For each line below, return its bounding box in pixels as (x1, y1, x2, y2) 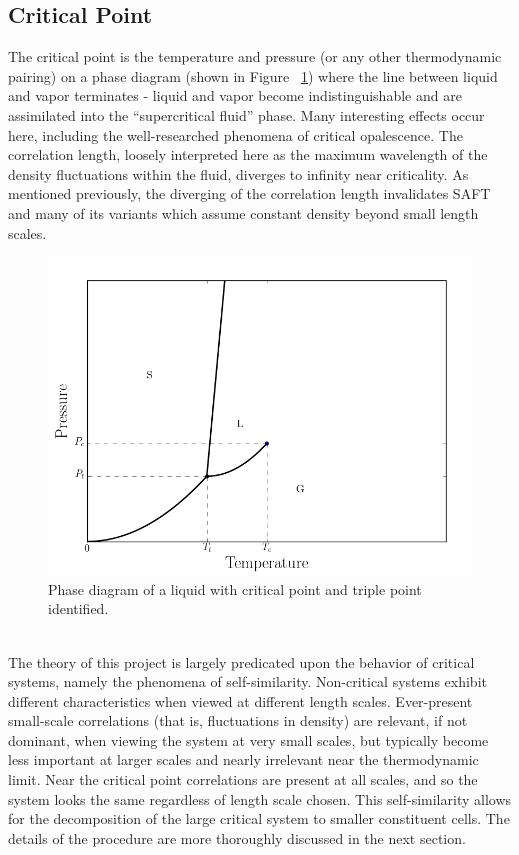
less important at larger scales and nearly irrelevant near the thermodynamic (8, 749, 479, 770)
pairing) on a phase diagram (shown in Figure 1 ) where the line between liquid (8, 65, 498, 86)
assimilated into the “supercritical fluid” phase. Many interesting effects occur (8, 104, 485, 125)
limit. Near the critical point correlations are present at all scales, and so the (8, 769, 478, 790)
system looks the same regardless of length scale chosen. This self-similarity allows (8, 788, 512, 809)
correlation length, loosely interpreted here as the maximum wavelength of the (8, 144, 488, 165)
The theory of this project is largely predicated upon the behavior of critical (8, 651, 475, 672)
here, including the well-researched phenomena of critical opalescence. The (8, 124, 463, 145)
